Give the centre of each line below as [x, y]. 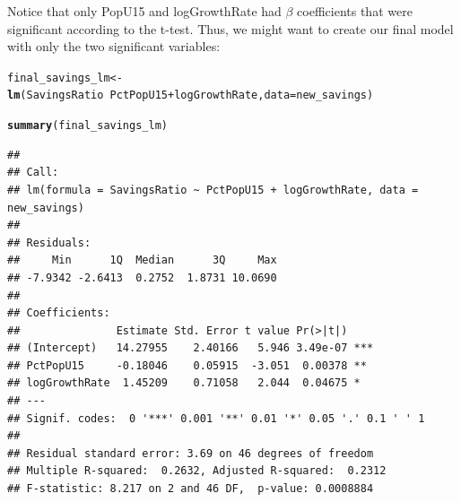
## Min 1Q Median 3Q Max [142, 260]
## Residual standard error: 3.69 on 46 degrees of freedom [191, 453]
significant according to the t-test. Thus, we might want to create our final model [230, 28]
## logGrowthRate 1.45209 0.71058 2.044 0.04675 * [184, 383]
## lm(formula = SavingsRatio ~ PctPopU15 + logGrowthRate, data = [213, 190]
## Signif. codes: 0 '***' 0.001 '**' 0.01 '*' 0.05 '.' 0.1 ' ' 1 [216, 418]
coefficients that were [355, 11]
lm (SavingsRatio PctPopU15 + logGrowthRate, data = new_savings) [191, 95]
